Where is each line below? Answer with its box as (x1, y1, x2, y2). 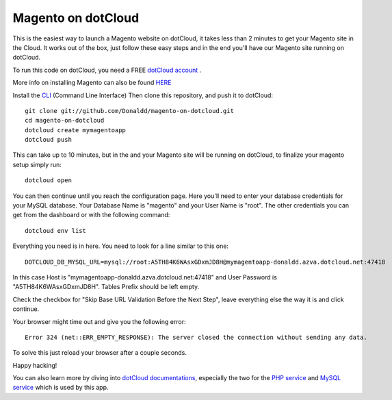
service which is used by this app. (12, 384, 109, 392)
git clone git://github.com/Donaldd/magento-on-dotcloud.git (25, 107, 234, 114)
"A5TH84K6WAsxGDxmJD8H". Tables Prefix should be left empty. (12, 283, 200, 291)
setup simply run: (12, 160, 62, 168)
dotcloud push (25, 136, 72, 144)
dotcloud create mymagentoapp (25, 126, 127, 134)
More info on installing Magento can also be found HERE (12, 79, 172, 87)
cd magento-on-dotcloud (25, 116, 105, 125)
